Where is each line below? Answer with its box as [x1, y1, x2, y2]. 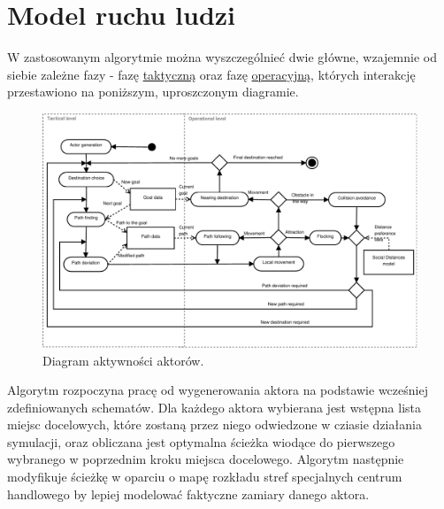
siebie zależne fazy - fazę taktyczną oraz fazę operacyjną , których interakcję [7, 65, 416, 83]
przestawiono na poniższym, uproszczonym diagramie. [7, 82, 299, 101]
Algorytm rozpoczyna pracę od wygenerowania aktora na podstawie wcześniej [7, 381, 428, 399]
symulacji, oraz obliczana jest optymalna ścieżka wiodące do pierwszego [7, 432, 395, 451]
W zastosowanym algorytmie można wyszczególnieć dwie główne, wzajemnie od [7, 48, 437, 66]
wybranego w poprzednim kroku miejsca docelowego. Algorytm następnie [7, 450, 404, 468]
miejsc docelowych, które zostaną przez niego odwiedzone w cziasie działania [7, 415, 422, 434]
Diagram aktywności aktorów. [42, 351, 204, 369]
